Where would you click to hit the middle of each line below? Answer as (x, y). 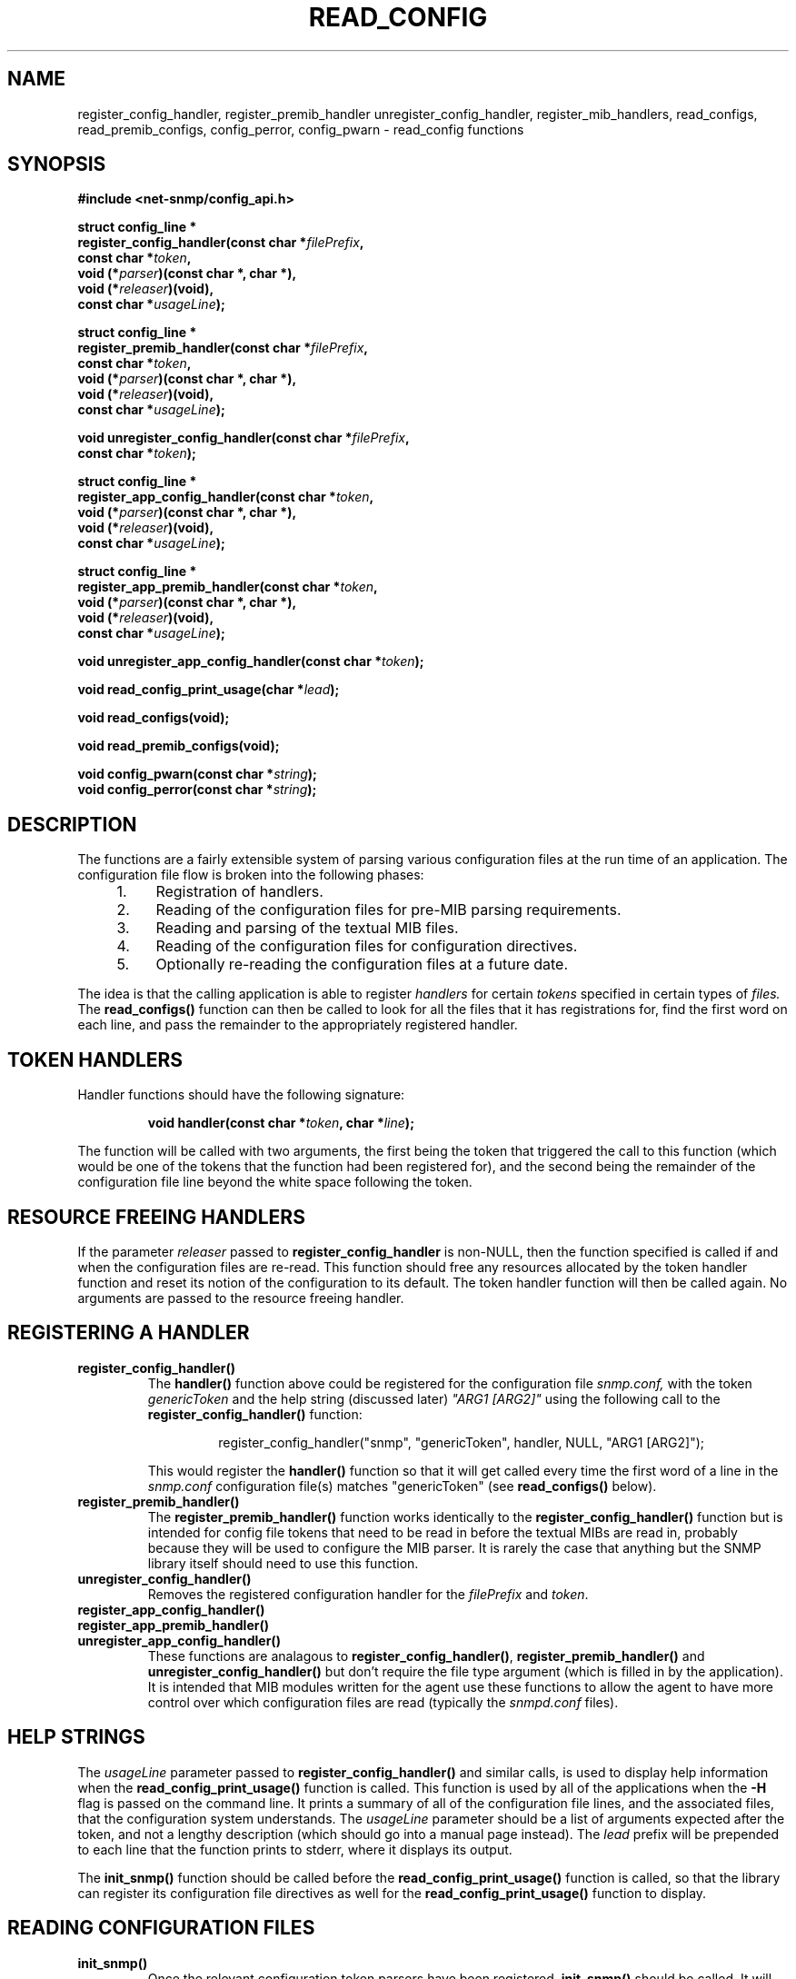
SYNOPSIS (57, 164)
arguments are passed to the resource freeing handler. (241, 1298)
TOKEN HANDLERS (95, 1059)
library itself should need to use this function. (283, 1563)
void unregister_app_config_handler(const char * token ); (251, 661)
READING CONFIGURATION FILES (161, 1928)
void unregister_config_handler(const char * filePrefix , (244, 438)
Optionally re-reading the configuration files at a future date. (362, 965)
